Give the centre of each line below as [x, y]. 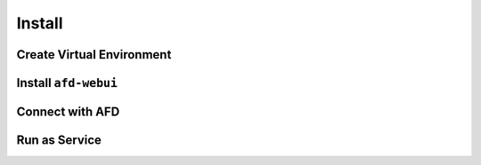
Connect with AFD [68, 112]
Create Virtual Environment [94, 55]
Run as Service [59, 141]
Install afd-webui [67, 83]
